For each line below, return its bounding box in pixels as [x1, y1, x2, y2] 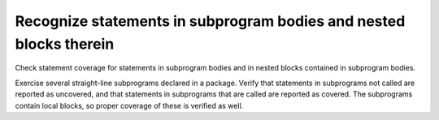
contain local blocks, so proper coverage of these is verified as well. [15, 101, 244, 110]
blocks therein [15, 35, 115, 53]
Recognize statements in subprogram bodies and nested [15, 12, 406, 30]
